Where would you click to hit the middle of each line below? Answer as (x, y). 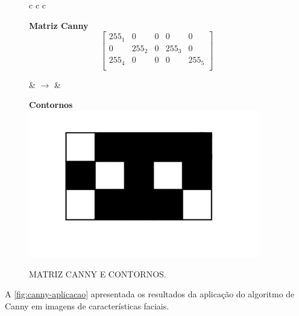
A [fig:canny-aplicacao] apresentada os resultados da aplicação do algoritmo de (150, 294)
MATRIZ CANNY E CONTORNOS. (98, 273)
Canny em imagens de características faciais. (87, 305)
